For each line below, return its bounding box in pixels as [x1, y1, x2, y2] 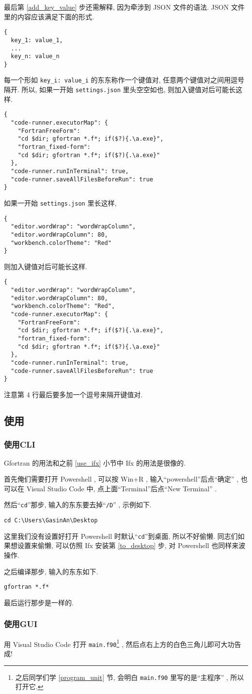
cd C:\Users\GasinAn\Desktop [4, 517, 98, 524]
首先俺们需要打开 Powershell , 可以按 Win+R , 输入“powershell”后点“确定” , [4, 474, 238, 484]
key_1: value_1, [11, 36, 63, 44]
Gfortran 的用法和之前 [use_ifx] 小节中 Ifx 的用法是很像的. [4, 457, 186, 468]
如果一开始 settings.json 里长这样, [4, 197, 117, 208]
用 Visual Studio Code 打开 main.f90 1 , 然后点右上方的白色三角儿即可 [4, 637, 221, 649]
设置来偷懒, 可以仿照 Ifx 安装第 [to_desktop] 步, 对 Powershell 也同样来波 [17, 540, 246, 550]
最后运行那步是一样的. [4, 597, 74, 607]
